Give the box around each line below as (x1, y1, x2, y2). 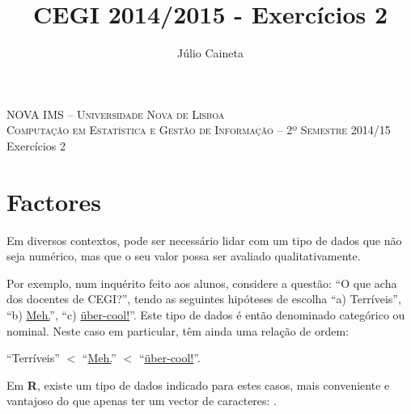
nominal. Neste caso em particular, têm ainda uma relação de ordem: (6, 322, 349, 339)
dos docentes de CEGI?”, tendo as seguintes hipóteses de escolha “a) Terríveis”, (6, 290, 401, 307)
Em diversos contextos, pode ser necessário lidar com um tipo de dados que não (6, 231, 402, 248)
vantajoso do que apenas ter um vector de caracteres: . (6, 392, 278, 409)
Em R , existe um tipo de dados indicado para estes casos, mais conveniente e (6, 376, 390, 393)
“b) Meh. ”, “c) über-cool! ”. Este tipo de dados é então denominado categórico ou (6, 306, 405, 323)
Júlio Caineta (177, 44, 244, 61)
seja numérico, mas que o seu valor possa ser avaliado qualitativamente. (6, 247, 361, 264)
